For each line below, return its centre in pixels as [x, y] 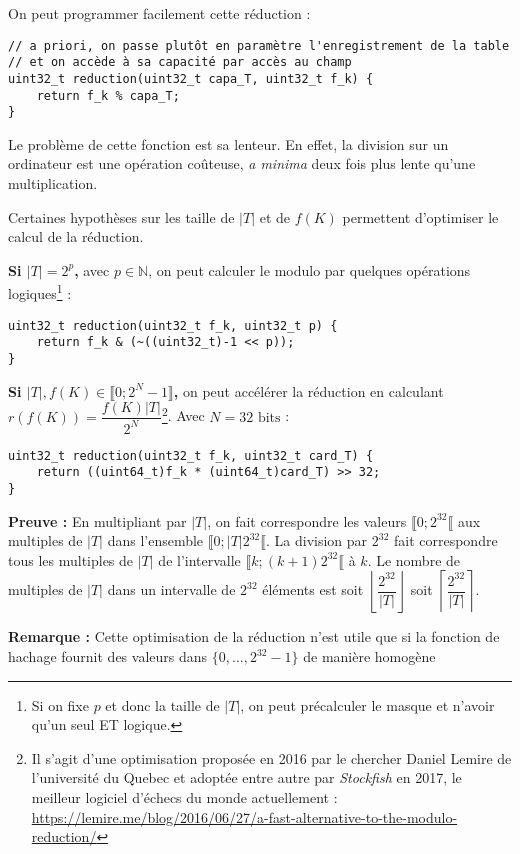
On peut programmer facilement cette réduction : [159, 13]
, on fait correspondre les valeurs [307, 520]
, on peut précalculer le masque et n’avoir [367, 704]
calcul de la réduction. [76, 236]
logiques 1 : [40, 292]
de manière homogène [369, 656]
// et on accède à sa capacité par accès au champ [180, 62]
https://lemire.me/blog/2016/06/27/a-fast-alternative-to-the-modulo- [244, 816]
